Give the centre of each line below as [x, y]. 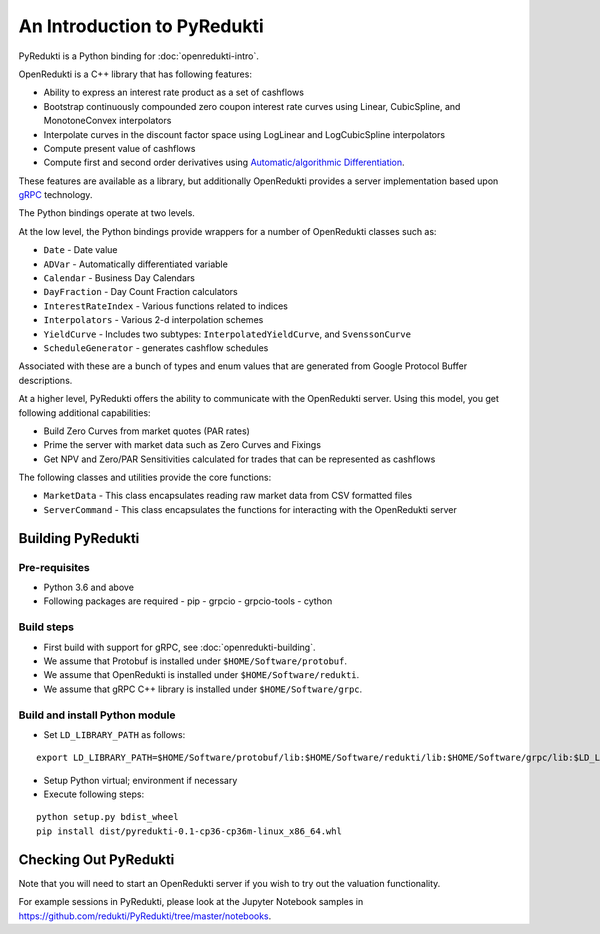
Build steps [46, 627]
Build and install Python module [97, 715]
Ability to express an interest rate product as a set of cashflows [174, 92]
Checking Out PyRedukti [96, 859]
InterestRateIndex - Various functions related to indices [166, 306]
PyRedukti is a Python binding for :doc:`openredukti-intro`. [138, 56]
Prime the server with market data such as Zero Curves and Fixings [182, 445]
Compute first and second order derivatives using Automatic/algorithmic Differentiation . [224, 162]
